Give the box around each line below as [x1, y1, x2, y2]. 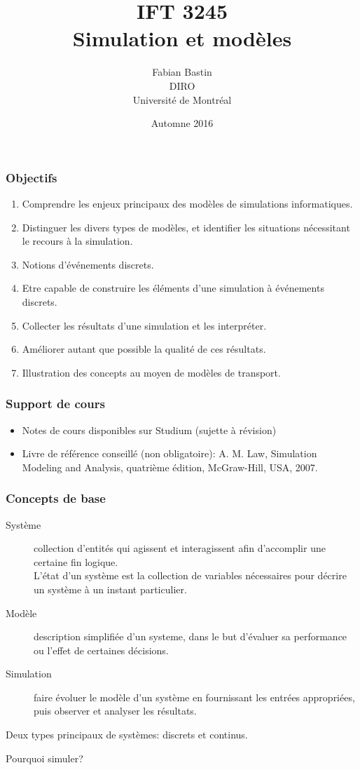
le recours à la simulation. [22, 234, 133, 248]
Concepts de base [6, 489, 106, 507]
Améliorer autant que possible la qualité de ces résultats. [22, 342, 266, 356]
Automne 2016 [151, 116, 214, 130]
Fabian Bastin [152, 65, 212, 79]
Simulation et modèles [72, 24, 292, 53]
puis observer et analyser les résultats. [34, 703, 197, 718]
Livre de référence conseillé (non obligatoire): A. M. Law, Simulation [22, 446, 317, 461]
